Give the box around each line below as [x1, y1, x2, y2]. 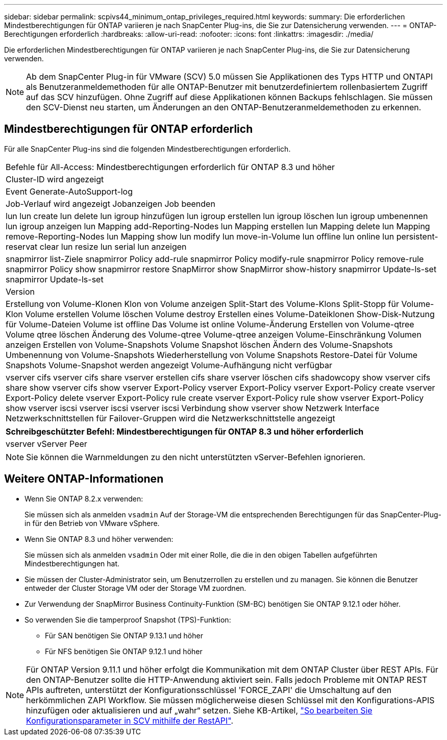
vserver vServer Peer [6, 438, 87, 449]
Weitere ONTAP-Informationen [4, 472, 164, 486]
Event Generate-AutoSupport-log [6, 186, 133, 197]
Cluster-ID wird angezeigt [6, 174, 104, 184]
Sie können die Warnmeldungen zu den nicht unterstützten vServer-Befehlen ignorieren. [26, 451, 365, 462]
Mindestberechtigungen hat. [24, 559, 120, 568]
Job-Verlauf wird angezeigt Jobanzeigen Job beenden [6, 198, 215, 209]
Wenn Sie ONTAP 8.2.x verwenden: [24, 494, 143, 503]
